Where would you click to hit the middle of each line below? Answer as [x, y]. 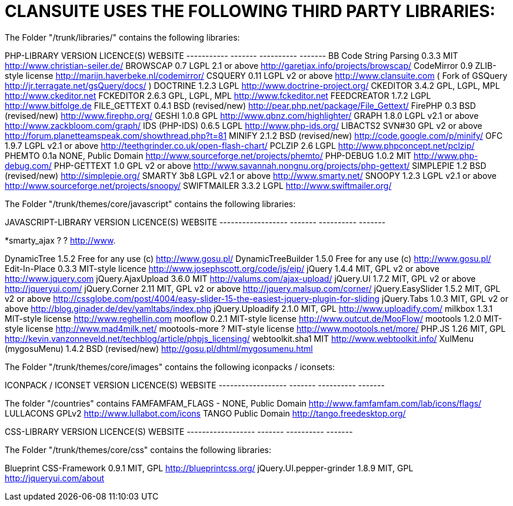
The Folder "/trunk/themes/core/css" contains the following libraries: [138, 450]
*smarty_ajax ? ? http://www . [60, 240]
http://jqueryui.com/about [54, 478]
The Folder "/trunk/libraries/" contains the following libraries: [122, 37]
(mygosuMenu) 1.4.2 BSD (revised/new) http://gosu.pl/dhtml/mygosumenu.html [159, 348]
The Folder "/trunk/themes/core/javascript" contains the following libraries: [150, 204]
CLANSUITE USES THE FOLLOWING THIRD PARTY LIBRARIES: [250, 11]
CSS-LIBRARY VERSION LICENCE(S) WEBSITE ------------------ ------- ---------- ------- [179, 431]
